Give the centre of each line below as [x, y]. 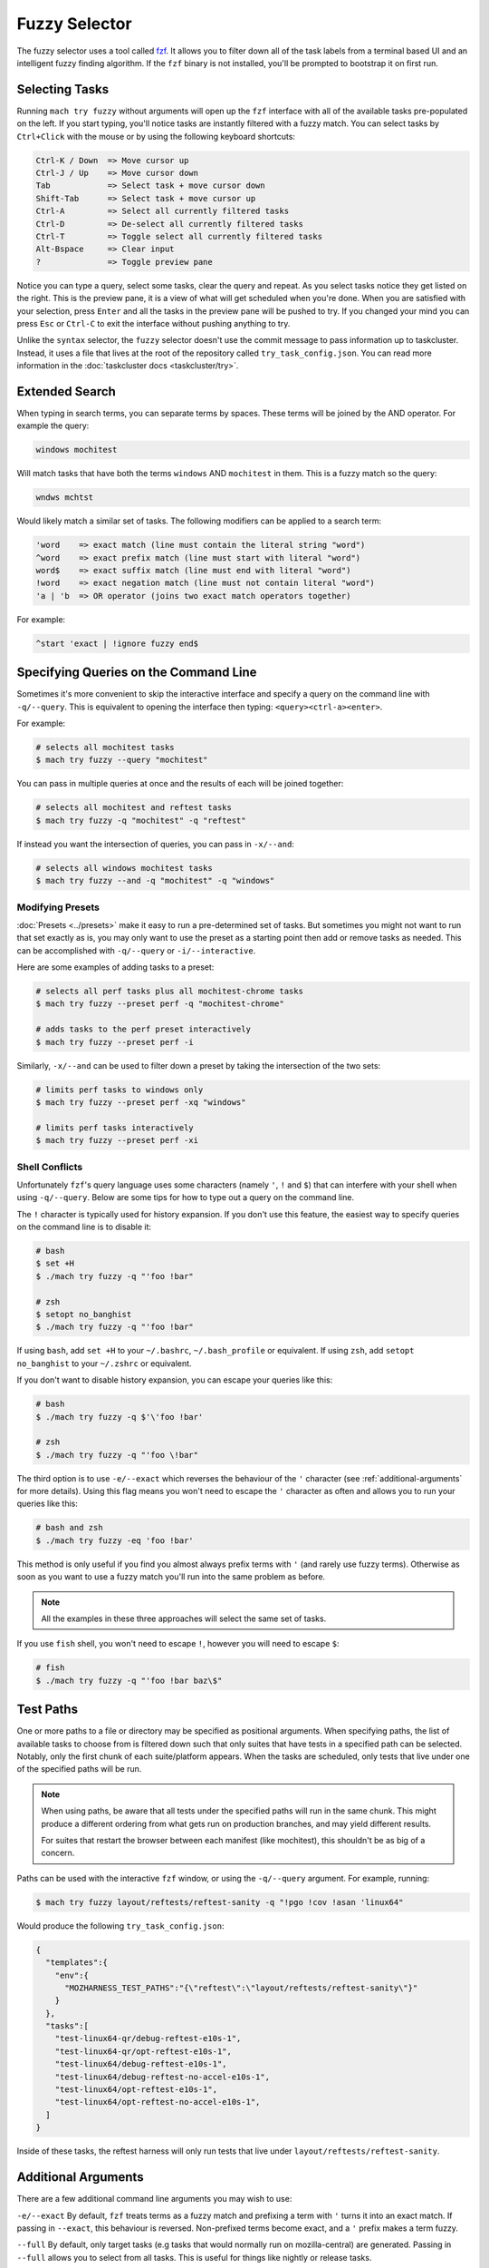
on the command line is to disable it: [84, 1227]
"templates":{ [77, 1963]
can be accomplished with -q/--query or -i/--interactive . [136, 950]
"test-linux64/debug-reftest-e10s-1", [141, 2064]
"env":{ [72, 1975]
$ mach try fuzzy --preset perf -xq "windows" [141, 1102]
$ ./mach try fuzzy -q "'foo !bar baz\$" [129, 1680]
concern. [58, 1853]
